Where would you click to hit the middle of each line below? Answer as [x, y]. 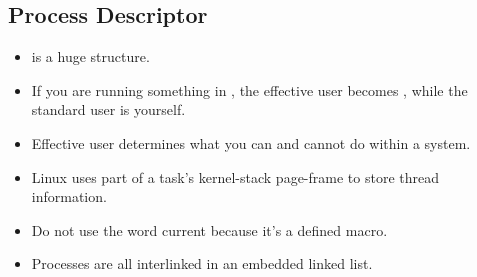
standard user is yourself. [108, 109]
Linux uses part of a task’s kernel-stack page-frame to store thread [235, 176]
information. [69, 196]
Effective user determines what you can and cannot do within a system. [251, 142]
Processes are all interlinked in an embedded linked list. [202, 263]
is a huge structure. [90, 56]
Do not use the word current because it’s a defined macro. [209, 229]
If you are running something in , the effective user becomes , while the [249, 89]
